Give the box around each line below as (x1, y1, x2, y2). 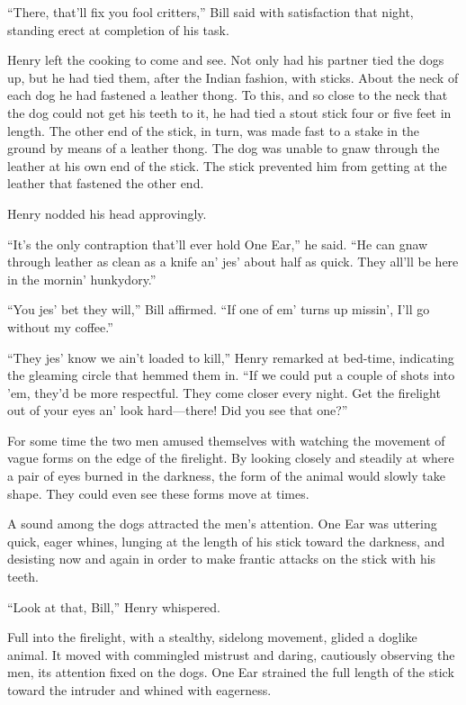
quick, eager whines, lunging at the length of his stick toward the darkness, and (7, 531, 445, 550)
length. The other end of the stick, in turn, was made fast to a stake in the (7, 121, 420, 140)
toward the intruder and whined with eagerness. (7, 681, 272, 699)
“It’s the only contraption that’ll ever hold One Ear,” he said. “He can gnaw (7, 234, 428, 253)
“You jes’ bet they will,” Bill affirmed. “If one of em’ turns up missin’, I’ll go (7, 300, 430, 319)
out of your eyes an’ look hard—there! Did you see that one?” (7, 401, 348, 420)
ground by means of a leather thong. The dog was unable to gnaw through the (7, 139, 440, 158)
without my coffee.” (7, 317, 113, 336)
